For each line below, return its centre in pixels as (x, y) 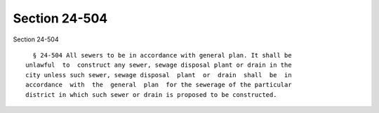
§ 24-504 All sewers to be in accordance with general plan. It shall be (162, 55)
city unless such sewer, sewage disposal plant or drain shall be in (159, 75)
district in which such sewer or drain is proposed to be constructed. (151, 94)
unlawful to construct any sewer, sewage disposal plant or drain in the (159, 65)
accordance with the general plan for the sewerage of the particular (159, 85)
